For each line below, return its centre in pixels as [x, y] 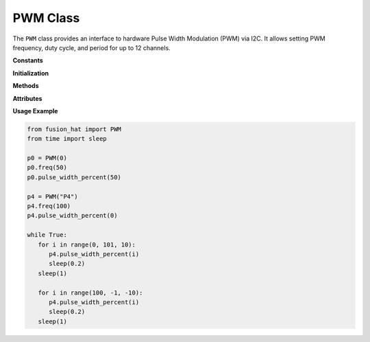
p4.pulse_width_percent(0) [72, 216]
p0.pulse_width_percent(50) [74, 177]
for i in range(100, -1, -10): [90, 293]
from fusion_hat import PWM [74, 129]
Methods [26, 86]
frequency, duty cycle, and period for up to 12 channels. [91, 47]
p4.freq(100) [49, 206]
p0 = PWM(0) [47, 158]
